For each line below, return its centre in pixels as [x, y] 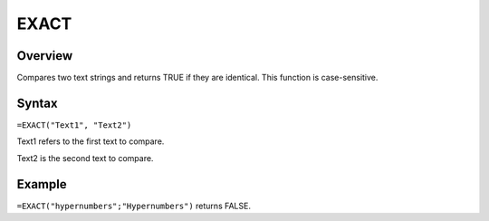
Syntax [37, 103]
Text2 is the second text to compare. [85, 158]
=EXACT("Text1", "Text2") [74, 125]
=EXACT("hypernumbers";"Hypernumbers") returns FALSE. [134, 206]
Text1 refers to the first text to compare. [91, 141]
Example [42, 184]
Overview [45, 56]
